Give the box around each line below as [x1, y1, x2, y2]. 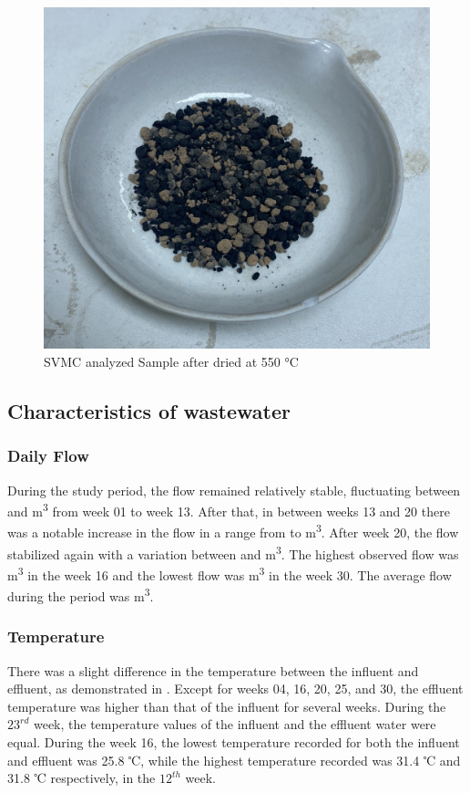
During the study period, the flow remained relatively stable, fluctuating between [7, 480, 461, 499]
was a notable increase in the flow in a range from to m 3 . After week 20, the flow [7, 520, 459, 541]
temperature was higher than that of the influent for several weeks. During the [7, 696, 446, 715]
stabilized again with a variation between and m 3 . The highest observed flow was [7, 541, 459, 563]
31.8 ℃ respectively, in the [7, 768, 156, 788]
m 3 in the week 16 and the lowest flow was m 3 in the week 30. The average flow [7, 562, 452, 584]
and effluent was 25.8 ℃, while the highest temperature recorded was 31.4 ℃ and [7, 750, 461, 769]
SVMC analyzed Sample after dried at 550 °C [44, 351, 299, 370]
